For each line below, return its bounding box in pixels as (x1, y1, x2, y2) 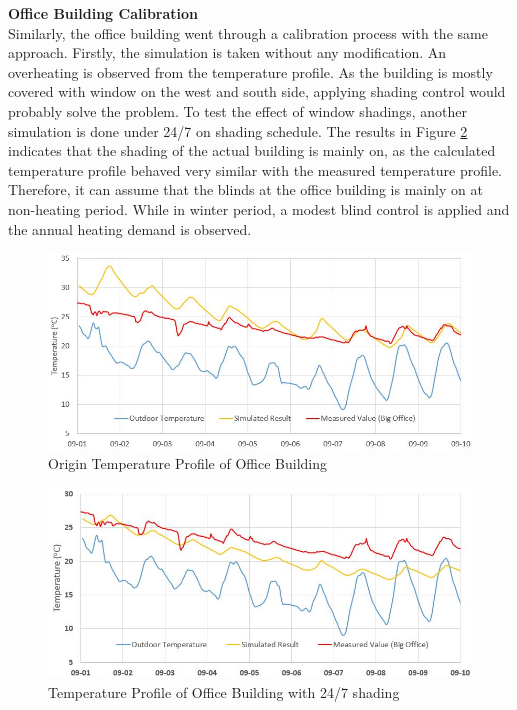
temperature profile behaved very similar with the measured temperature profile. (8, 159, 503, 180)
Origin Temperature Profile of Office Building (48, 453, 328, 474)
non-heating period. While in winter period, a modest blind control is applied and (8, 198, 510, 219)
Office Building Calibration (8, 3, 199, 23)
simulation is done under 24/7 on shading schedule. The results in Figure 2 (8, 120, 468, 141)
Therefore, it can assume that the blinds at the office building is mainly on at (8, 179, 483, 200)
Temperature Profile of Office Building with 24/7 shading (48, 681, 400, 702)
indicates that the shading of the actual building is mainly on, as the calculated (8, 140, 496, 161)
